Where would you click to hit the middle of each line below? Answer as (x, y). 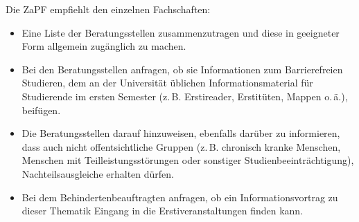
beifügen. (41, 110)
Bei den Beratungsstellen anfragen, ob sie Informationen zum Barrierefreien (182, 69)
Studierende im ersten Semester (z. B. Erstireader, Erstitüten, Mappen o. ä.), (185, 96)
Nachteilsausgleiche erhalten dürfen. (98, 173)
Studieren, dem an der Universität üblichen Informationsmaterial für (167, 83)
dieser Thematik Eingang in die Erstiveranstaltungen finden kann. (163, 211)
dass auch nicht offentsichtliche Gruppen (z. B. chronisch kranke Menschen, (181, 146)
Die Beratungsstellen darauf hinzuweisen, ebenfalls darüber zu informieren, (181, 133)
